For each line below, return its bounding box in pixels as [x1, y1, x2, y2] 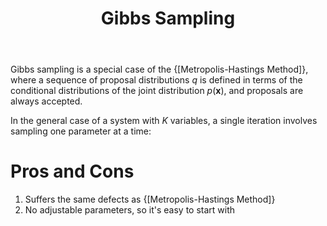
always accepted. [10, 95, 83, 107]
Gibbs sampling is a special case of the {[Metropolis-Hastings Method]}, [10, 63, 309, 76]
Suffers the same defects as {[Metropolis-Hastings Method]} [24, 193, 276, 206]
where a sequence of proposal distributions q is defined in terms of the [10, 74, 303, 86]
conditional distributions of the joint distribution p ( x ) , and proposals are [10, 85, 304, 97]
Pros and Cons [10, 160, 135, 183]
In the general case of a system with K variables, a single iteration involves [10, 115, 318, 127]
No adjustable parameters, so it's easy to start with [24, 204, 236, 216]
